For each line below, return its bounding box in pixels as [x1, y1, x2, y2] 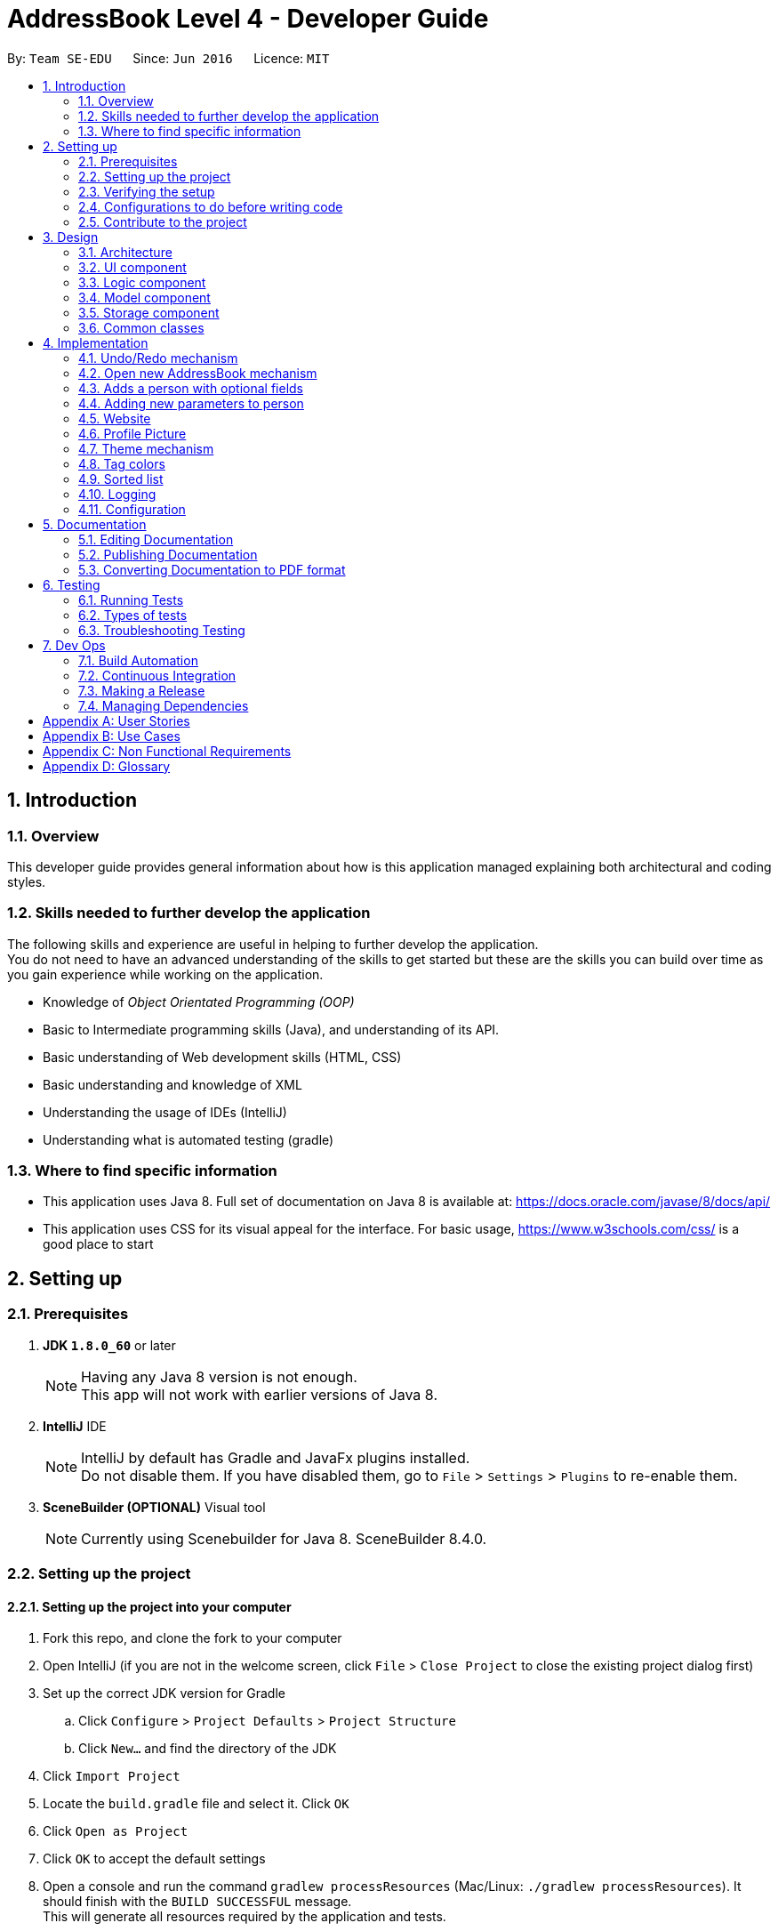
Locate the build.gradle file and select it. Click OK [43, 1796, 349, 1812]
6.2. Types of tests [78, 607, 188, 623]
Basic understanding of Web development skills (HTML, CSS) [43, 1049, 402, 1065]
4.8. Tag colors [78, 455, 165, 471]
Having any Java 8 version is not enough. [81, 1367, 357, 1386]
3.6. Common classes [78, 319, 205, 335]
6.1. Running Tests [78, 591, 184, 607]
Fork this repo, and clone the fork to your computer [43, 1630, 342, 1646]
